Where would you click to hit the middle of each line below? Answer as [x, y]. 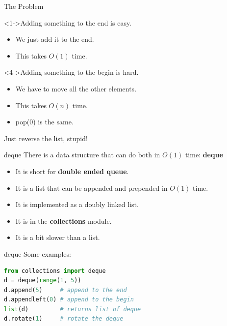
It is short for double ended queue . [72, 171]
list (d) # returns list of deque [73, 309]
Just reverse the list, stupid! [46, 138]
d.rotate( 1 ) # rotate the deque [64, 319]
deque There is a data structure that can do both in [82, 155]
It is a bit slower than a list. [58, 237]
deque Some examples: [38, 253]
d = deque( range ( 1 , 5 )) [43, 281]
